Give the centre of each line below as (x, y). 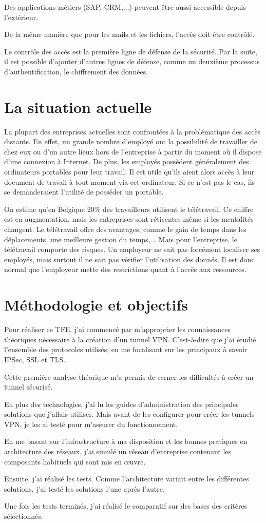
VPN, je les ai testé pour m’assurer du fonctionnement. (91, 424)
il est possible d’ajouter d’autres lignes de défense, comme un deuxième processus (132, 61)
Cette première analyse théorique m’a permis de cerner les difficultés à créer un (129, 376)
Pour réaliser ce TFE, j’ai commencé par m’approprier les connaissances (118, 329)
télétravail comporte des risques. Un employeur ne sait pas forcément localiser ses (132, 249)
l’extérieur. (21, 17)
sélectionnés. (24, 516)
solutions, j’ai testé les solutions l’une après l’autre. (84, 488)
